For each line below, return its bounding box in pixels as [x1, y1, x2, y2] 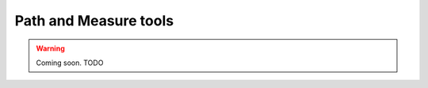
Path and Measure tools [14, 12, 174, 29]
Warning [36, 44, 65, 53]
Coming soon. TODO [36, 58, 104, 67]
